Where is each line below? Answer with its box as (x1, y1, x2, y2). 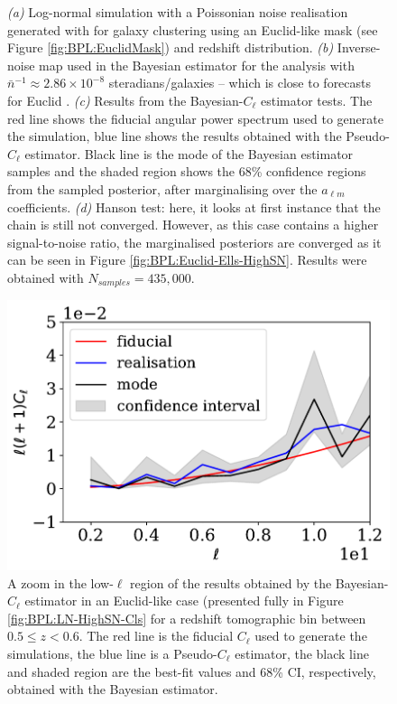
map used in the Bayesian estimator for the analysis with (39, 55, 355, 74)
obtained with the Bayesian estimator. (7, 680, 218, 699)
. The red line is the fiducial (78, 626, 234, 645)
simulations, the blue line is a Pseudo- (7, 643, 217, 662)
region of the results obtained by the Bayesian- (130, 573, 389, 592)
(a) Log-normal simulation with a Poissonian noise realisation (7, 3, 348, 21)
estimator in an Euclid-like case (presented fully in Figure (24, 591, 344, 610)
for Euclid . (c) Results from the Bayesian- (7, 90, 244, 109)
